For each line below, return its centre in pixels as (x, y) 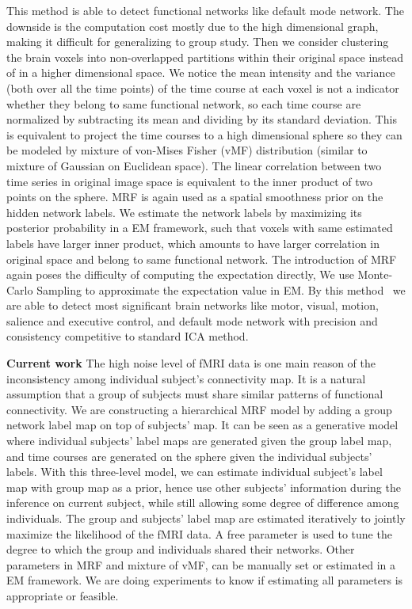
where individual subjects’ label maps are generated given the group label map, (199, 441)
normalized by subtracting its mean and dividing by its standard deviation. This (202, 119)
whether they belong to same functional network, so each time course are (184, 103)
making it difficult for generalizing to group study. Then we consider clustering (198, 42)
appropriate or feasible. (63, 595)
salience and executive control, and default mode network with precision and (192, 320)
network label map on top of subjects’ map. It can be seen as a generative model (202, 425)
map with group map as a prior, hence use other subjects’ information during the (204, 487)
